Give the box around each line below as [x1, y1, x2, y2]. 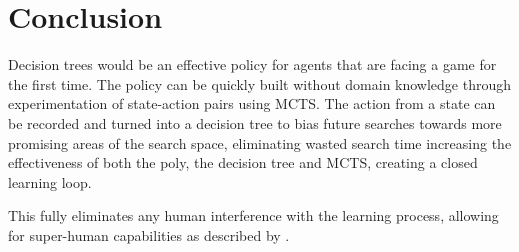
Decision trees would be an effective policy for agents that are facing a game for [8, 54, 497, 75]
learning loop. [8, 171, 92, 192]
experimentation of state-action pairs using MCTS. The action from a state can [8, 93, 496, 114]
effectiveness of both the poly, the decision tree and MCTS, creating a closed [8, 152, 478, 173]
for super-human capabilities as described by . [8, 224, 290, 245]
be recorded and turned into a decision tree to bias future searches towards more [8, 112, 502, 133]
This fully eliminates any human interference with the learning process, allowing [8, 205, 499, 226]
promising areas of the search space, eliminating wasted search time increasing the [8, 132, 512, 153]
